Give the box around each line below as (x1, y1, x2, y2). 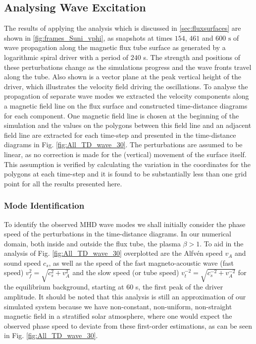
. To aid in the (200, 238, 244, 248)
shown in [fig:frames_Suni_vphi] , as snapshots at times (4, 32, 173, 43)
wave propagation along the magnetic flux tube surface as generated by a (4, 42, 226, 53)
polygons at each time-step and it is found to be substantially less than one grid (4, 169, 247, 179)
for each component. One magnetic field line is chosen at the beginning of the (4, 110, 239, 120)
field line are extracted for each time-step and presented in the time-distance (4, 129, 236, 140)
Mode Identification (4, 199, 85, 212)
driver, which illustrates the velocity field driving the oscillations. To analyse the (4, 81, 248, 91)
